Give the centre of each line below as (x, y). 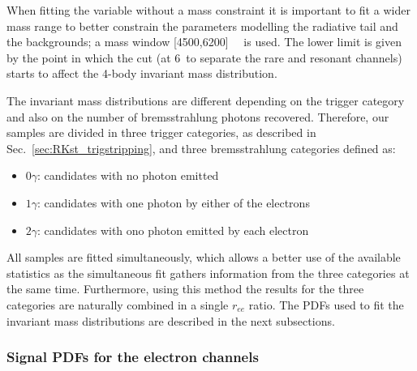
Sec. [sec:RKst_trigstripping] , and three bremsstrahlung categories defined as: (201, 148)
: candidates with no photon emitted (128, 175)
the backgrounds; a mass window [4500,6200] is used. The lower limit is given (204, 42)
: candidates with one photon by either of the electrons (174, 202)
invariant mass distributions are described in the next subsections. (171, 320)
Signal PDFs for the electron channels (133, 357)
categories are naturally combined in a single (118, 304)
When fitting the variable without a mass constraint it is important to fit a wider (208, 10)
